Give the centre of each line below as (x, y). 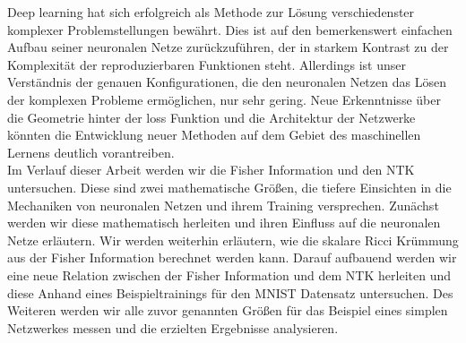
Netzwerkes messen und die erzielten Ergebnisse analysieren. (173, 327)
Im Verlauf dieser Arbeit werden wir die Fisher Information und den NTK (211, 170)
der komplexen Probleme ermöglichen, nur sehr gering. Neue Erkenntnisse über (224, 99)
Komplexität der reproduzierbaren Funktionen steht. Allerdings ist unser (207, 64)
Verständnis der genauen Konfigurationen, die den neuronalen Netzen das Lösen (227, 82)
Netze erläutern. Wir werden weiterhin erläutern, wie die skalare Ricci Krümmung (233, 240)
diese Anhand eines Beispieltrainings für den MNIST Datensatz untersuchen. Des (230, 292)
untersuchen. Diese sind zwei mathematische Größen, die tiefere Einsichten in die (229, 187)
